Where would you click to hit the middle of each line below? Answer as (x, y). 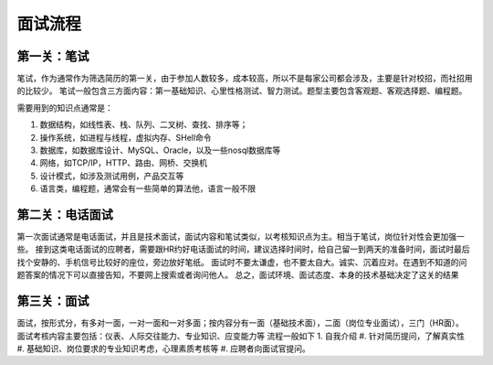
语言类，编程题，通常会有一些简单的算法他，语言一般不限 (147, 188)
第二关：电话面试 (65, 215)
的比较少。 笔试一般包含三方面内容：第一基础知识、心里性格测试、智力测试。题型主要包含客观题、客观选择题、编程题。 (242, 91)
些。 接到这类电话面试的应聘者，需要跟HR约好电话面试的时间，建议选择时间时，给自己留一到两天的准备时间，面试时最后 (243, 249)
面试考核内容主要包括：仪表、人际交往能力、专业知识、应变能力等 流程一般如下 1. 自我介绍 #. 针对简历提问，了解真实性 (241, 336)
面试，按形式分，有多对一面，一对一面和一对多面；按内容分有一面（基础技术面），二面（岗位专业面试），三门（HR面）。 (241, 323)
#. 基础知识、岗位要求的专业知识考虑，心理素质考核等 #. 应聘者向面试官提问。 (163, 349)
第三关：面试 (53, 301)
